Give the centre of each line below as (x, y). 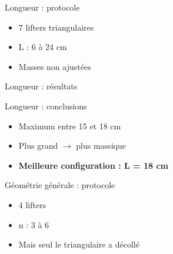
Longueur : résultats (41, 86)
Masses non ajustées (55, 66)
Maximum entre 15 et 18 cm (70, 126)
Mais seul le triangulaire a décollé (79, 244)
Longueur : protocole (42, 7)
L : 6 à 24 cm (43, 47)
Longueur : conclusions (46, 106)
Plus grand (38, 146)
